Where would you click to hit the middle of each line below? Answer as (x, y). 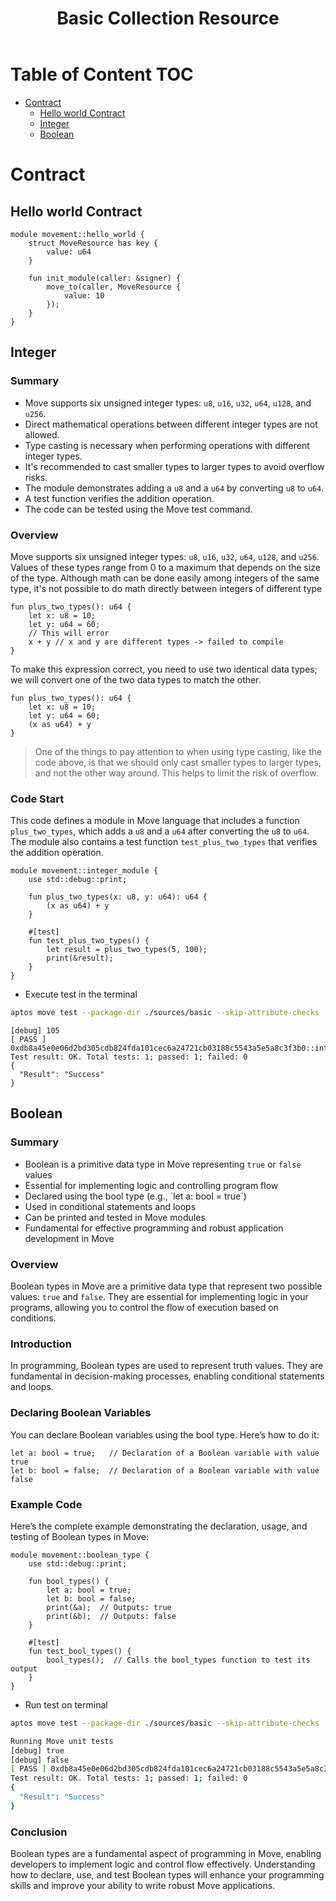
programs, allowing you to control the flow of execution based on (144, 1308)
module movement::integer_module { (84, 871)
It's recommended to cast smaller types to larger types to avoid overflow (174, 466)
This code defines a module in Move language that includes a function (155, 821)
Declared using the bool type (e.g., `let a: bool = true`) (135, 1196)
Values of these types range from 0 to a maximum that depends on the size (165, 567)
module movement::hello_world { (77, 234)
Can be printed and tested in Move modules (115, 1217)
